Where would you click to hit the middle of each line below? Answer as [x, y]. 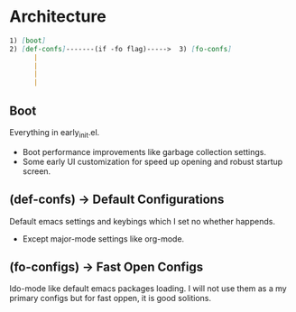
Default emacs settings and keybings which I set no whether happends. [142, 221]
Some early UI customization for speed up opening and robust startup [153, 161]
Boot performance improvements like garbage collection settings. [144, 151]
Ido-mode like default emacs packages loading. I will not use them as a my [148, 289]
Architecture [58, 17]
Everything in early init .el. [55, 133]
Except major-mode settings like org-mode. [103, 239]
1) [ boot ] [28, 41]
